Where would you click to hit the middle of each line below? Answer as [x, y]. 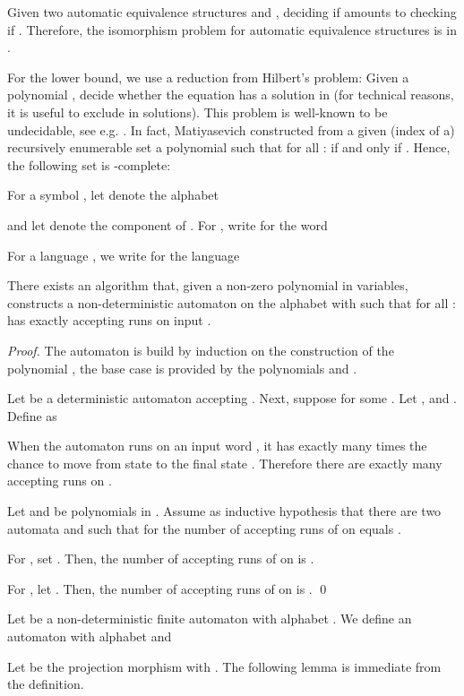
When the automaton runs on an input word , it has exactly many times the [217, 446]
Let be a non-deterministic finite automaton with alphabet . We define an [210, 619]
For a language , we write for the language [124, 255]
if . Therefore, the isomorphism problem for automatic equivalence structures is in [232, 29]
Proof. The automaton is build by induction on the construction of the [201, 350]
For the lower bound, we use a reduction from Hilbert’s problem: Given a [208, 77]
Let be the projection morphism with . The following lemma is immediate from [224, 666]
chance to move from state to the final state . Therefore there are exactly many [225, 463]
